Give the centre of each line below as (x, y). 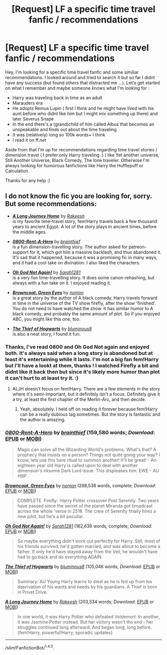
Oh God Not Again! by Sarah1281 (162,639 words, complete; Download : (79, 526)
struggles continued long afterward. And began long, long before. (84, 627)
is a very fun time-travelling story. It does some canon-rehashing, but (83, 277)
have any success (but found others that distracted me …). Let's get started (83, 83)
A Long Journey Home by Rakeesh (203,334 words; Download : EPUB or (80, 602)
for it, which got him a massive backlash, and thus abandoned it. (95, 252)
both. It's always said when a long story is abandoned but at (79, 353)
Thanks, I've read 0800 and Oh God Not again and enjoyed (77, 347)
